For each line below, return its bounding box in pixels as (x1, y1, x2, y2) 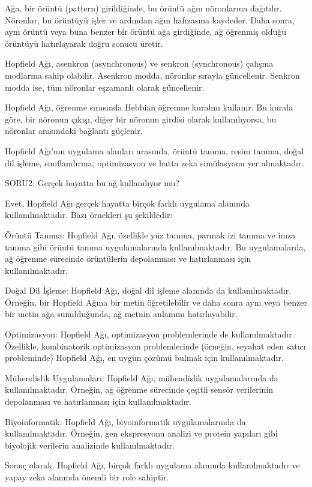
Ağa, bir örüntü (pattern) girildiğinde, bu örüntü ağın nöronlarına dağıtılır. (5, 2, 282, 14)
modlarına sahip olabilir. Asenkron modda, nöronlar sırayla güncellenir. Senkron (5, 68, 300, 81)
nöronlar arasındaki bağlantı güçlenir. (5, 124, 143, 137)
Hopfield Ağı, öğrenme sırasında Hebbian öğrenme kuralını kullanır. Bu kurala (5, 101, 293, 113)
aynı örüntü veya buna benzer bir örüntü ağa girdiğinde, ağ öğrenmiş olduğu (5, 25, 286, 38)
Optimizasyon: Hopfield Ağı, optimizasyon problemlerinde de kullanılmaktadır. (5, 328, 295, 340)
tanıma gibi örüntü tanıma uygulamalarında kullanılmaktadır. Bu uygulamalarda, (5, 240, 306, 253)
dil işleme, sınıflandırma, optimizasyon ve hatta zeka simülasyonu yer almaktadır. (5, 156, 304, 169)
